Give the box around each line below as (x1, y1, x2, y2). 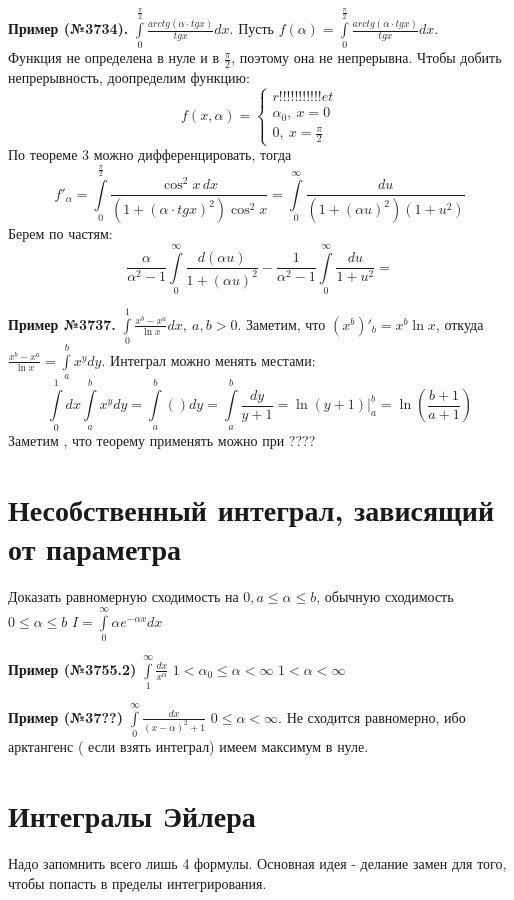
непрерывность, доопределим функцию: (8, 67, 250, 88)
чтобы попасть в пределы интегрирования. (8, 872, 267, 893)
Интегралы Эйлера (8, 795, 256, 836)
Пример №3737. (8, 313, 116, 334)
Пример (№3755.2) (8, 658, 137, 679)
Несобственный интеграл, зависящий (8, 489, 495, 530)
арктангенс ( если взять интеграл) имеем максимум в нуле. (8, 736, 369, 757)
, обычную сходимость (316, 586, 454, 607)
